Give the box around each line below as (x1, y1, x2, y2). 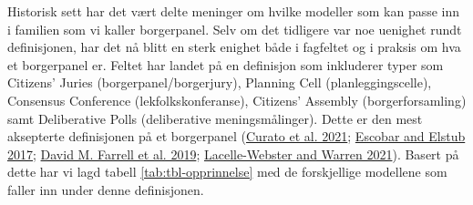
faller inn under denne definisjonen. (7, 179, 204, 199)
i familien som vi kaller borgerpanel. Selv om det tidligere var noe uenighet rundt (7, 19, 462, 38)
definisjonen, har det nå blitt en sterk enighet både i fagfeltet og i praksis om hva (7, 37, 461, 56)
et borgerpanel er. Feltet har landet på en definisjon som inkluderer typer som (7, 55, 444, 74)
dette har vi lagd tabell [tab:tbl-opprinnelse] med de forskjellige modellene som (7, 162, 447, 181)
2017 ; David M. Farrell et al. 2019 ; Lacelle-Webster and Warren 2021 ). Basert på (7, 144, 459, 163)
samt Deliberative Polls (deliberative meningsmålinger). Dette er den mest (7, 108, 423, 128)
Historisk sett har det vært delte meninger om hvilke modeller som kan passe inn (7, 2, 460, 20)
